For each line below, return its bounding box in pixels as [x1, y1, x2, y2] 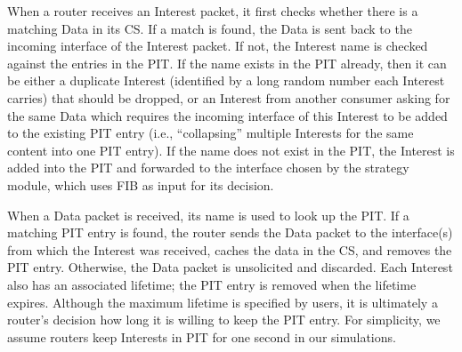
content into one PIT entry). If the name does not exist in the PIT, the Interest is [7, 140, 455, 159]
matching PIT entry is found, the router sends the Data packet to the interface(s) [7, 223, 453, 242]
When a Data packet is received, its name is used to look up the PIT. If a [7, 205, 409, 224]
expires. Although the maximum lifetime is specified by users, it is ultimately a [7, 292, 438, 311]
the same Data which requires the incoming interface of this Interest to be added [7, 106, 448, 124]
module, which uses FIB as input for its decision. [7, 175, 274, 194]
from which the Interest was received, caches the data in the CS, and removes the [7, 240, 452, 259]
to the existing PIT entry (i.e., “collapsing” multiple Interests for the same [7, 124, 414, 142]
